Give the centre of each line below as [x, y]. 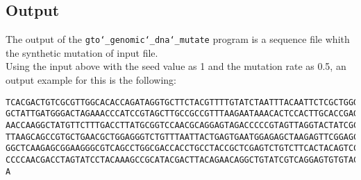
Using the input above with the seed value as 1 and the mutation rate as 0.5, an [176, 66]
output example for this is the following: [91, 80]
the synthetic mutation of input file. [82, 52]
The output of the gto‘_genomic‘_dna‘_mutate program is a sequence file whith [178, 39]
